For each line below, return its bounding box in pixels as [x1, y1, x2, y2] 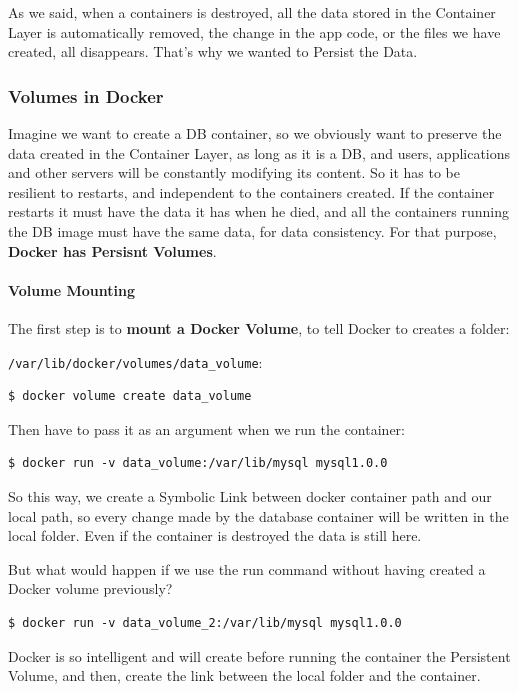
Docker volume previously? [8, 578, 173, 599]
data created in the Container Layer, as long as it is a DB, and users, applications [8, 142, 511, 163]
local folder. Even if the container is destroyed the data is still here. [8, 525, 422, 546]
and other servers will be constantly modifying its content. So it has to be [8, 162, 461, 183]
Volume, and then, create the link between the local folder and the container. [8, 665, 481, 686]
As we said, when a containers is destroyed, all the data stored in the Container [8, 2, 496, 22]
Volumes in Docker [8, 83, 164, 108]
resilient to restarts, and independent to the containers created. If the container [8, 181, 495, 202]
